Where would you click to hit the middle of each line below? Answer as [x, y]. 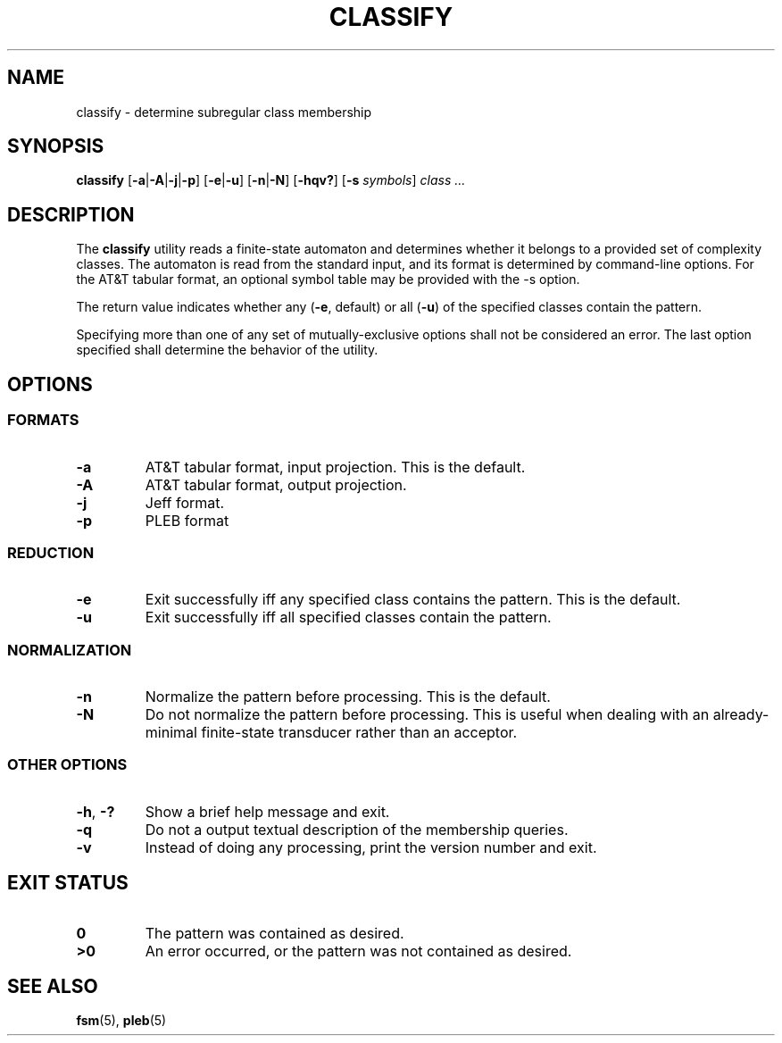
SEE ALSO [53, 987]
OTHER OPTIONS [67, 765]
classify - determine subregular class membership [224, 112]
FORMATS [43, 420]
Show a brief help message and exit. [267, 811]
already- [741, 714]
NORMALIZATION [70, 650]
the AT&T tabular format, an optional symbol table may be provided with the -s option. [328, 280]
